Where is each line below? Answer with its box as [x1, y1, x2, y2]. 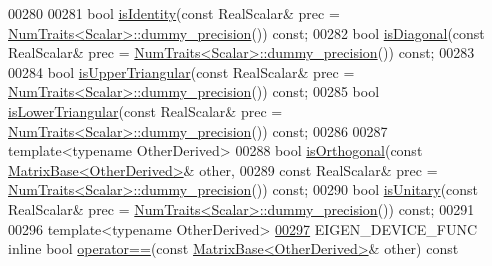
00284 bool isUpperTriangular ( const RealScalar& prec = [8, 61, 355, 82]
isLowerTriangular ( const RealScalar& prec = [8, 100, 283, 121]
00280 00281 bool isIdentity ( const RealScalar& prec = [8, 3, 340, 23]
